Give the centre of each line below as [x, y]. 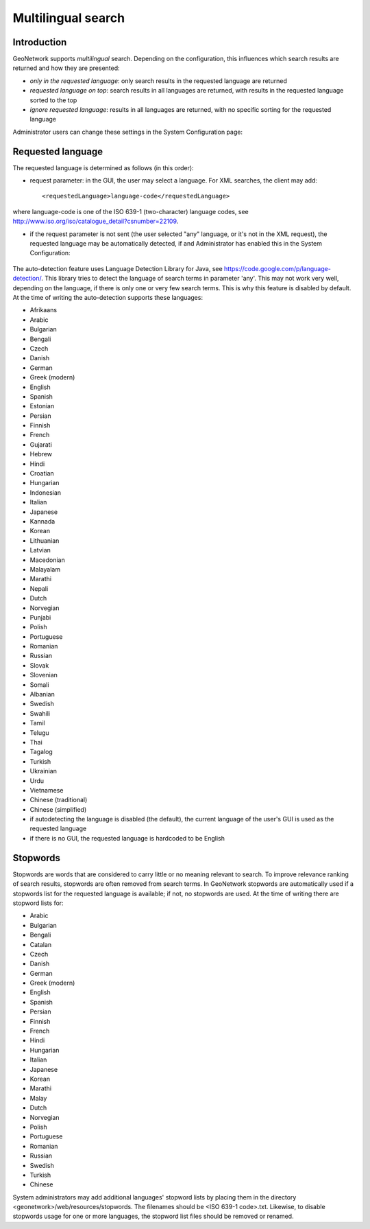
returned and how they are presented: [66, 68]
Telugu [39, 733]
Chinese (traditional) [59, 800]
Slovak [39, 665]
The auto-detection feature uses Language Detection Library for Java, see [118, 268]
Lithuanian [45, 540]
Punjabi [40, 617]
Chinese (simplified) [58, 809]
